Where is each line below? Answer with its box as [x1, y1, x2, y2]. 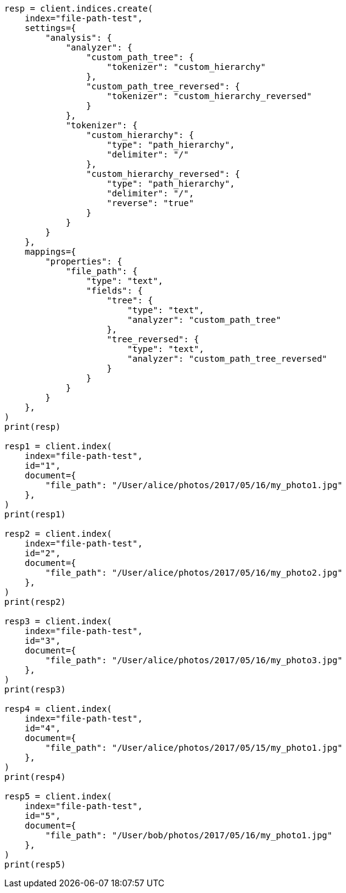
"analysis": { [45, 33, 112, 43]
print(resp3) [4, 684, 66, 694]
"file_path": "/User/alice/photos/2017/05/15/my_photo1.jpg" [45, 743, 343, 753]
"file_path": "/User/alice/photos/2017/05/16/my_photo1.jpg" [45, 480, 343, 490]
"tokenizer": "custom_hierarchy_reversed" [106, 91, 312, 101]
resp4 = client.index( [4, 704, 112, 714]
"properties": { [45, 257, 122, 266]
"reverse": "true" [106, 198, 194, 208]
